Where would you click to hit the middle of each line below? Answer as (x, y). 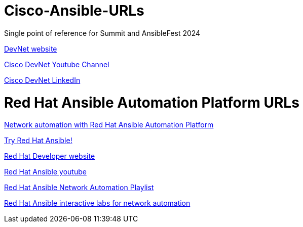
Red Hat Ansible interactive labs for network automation (97, 203)
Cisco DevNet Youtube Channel (57, 64)
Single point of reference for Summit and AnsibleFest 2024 (102, 33)
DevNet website (31, 49)
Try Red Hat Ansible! (38, 141)
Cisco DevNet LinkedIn (42, 80)
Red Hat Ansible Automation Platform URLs (152, 102)
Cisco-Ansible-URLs (74, 11)
